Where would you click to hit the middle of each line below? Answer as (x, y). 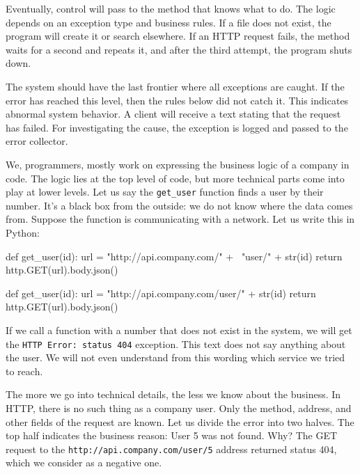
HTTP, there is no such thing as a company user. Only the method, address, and (179, 408)
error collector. (37, 141)
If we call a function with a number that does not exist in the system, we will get (179, 330)
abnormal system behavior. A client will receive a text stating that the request (173, 114)
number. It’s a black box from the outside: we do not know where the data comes (179, 205)
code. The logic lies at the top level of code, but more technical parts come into (175, 178)
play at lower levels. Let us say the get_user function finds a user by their (165, 192)
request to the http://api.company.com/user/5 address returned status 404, (171, 449)
